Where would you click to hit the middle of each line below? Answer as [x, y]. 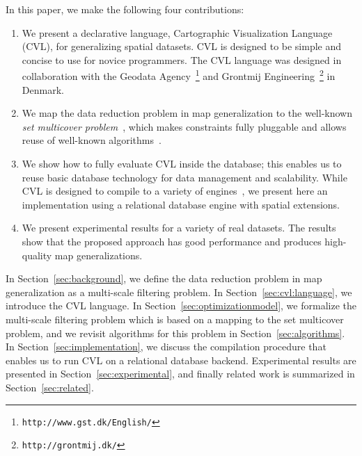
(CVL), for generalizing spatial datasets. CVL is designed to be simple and [182, 46]
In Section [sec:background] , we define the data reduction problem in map [164, 278]
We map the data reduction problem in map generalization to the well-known [187, 113]
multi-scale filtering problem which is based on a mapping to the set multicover [175, 319]
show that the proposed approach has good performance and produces [172, 241]
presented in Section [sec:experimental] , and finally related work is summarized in [180, 374]
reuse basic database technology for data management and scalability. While [184, 177]
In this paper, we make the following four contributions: [125, 9]
